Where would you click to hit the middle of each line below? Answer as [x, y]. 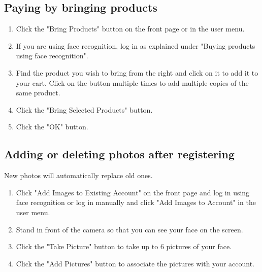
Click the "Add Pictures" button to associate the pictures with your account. [135, 263]
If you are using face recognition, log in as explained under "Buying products [136, 45]
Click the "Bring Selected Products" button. [84, 109]
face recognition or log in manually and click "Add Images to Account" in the [136, 202]
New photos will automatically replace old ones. [78, 175]
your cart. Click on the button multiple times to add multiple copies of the [132, 82]
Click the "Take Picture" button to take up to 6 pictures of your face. [124, 246]
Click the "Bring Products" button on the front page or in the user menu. [130, 29]
